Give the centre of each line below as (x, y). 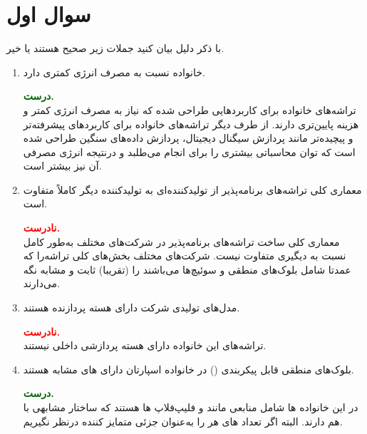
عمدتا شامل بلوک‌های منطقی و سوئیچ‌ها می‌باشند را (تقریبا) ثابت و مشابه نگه (187, 269)
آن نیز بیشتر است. (62, 166)
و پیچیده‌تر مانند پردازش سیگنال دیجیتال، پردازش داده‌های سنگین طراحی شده (188, 138)
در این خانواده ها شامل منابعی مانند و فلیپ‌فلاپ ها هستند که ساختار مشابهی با (191, 407)
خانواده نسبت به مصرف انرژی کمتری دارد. (114, 72)
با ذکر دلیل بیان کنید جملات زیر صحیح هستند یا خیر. (115, 48)
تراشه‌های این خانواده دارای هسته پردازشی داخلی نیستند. (145, 345)
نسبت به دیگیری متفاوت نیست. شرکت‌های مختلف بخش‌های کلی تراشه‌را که (185, 255)
